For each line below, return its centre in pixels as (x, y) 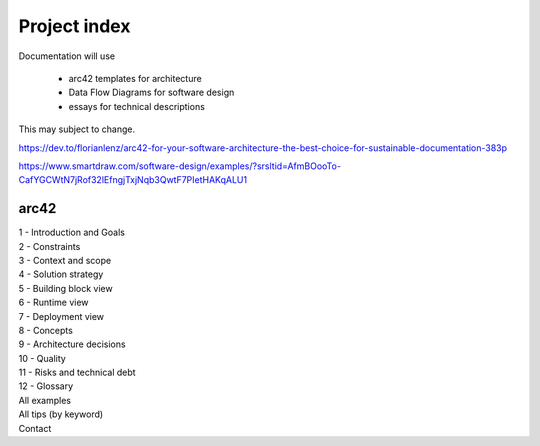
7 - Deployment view (61, 316)
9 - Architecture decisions (72, 344)
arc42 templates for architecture (135, 78)
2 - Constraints (49, 246)
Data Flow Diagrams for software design (151, 92)
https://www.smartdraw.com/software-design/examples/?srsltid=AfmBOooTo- (180, 166)
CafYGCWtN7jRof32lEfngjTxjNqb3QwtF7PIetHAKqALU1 (133, 180)
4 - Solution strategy (61, 274)
